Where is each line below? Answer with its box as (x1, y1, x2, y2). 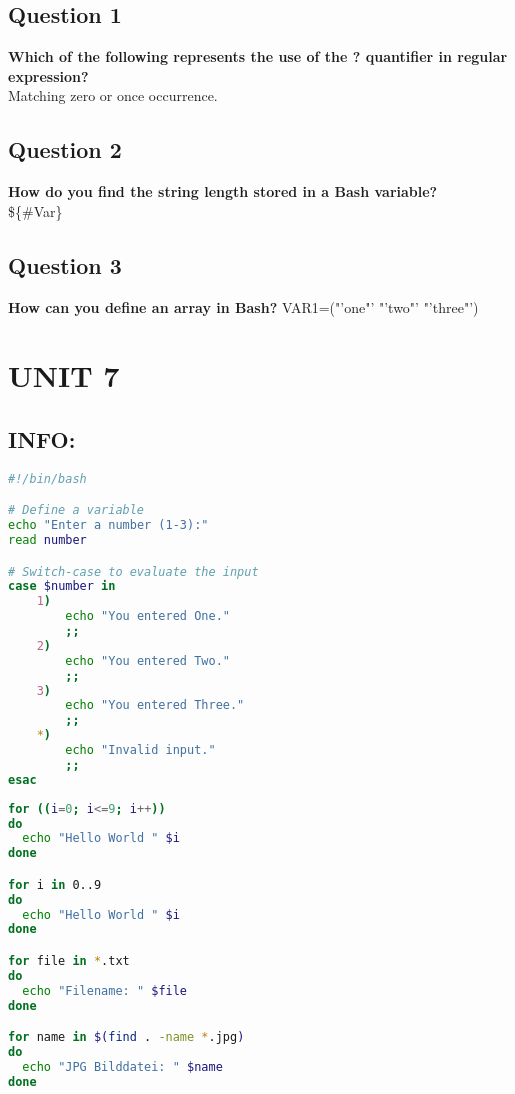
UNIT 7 (8, 355, 120, 396)
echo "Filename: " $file (22, 983, 188, 998)
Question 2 (8, 134, 122, 165)
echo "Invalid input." (65, 743, 216, 758)
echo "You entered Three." (65, 698, 245, 713)
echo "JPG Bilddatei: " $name (22, 1059, 223, 1074)
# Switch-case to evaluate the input (8, 564, 259, 579)
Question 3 (8, 249, 122, 280)
